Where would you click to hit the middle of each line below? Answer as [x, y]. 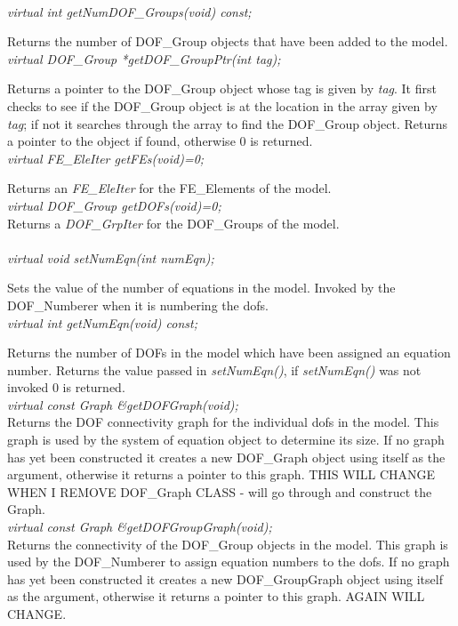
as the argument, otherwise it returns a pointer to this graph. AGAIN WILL [216, 596]
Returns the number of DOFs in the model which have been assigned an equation [229, 353]
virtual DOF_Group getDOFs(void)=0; [114, 205]
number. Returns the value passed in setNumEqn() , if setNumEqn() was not [214, 369]
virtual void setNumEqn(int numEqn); [111, 257]
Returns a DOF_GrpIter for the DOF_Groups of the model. [173, 223]
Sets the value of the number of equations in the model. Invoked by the [201, 288]
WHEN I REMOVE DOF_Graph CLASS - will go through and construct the [220, 491]
